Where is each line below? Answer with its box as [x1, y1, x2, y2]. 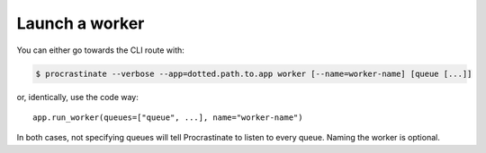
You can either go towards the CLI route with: [16, 45, 184, 55]
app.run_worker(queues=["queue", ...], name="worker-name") [32, 112, 303, 123]
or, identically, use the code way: [16, 91, 139, 102]
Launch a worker [16, 13, 145, 33]
